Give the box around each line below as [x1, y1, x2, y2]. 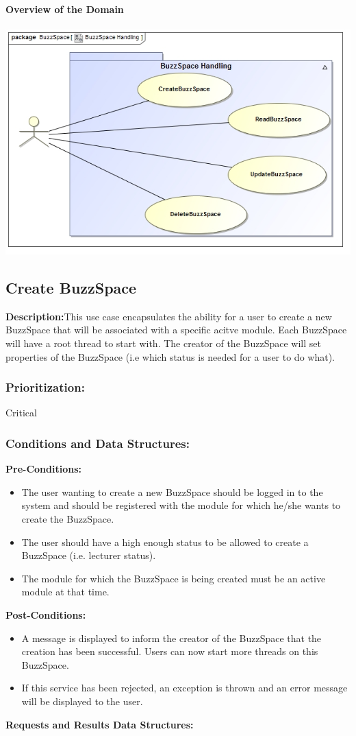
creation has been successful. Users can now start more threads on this [21, 644, 318, 658]
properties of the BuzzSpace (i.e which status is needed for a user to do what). [5, 349, 335, 364]
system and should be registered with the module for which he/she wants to [21, 498, 341, 512]
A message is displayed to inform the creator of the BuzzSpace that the [21, 630, 322, 645]
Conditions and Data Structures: [5, 434, 190, 451]
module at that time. [21, 584, 110, 599]
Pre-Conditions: [5, 462, 81, 476]
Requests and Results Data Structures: [5, 717, 194, 731]
